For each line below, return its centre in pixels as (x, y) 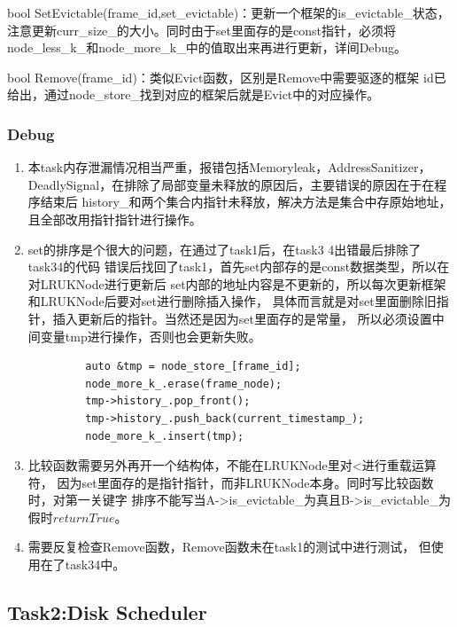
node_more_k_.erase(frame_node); (184, 384)
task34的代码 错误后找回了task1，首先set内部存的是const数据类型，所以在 (239, 266)
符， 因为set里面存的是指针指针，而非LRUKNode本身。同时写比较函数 (231, 482)
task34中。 (95, 564)
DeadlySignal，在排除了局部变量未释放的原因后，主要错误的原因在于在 (231, 184)
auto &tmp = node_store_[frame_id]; (193, 367)
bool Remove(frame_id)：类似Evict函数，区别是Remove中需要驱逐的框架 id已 (227, 77)
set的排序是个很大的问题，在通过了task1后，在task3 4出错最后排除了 (225, 249)
